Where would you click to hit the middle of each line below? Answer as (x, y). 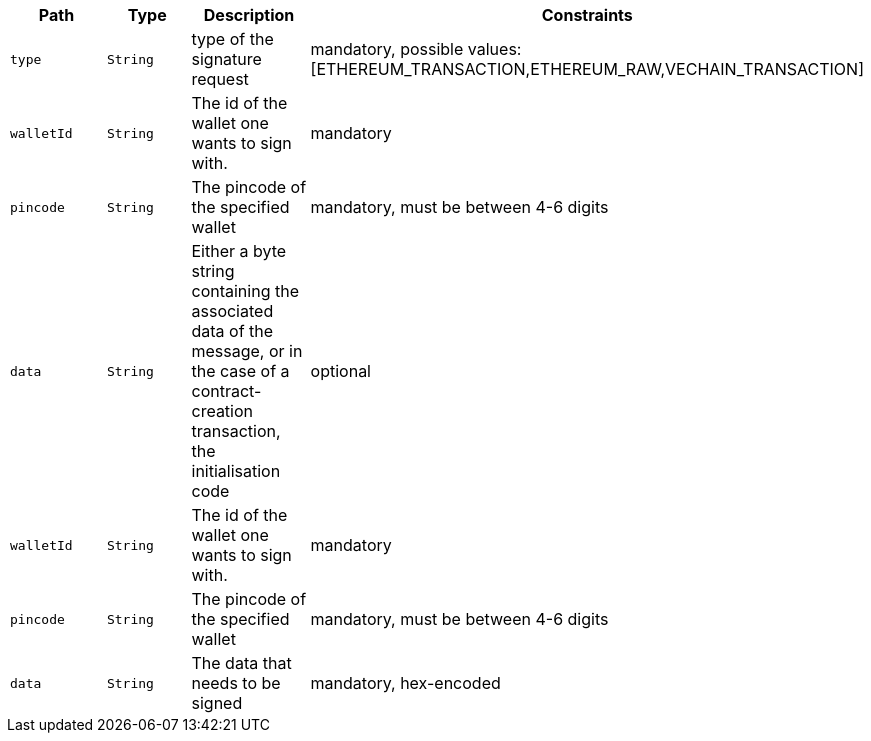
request (220, 79)
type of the (232, 39)
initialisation (236, 471)
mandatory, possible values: (416, 49)
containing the (245, 291)
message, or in (247, 351)
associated (232, 311)
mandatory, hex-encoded (405, 683)
